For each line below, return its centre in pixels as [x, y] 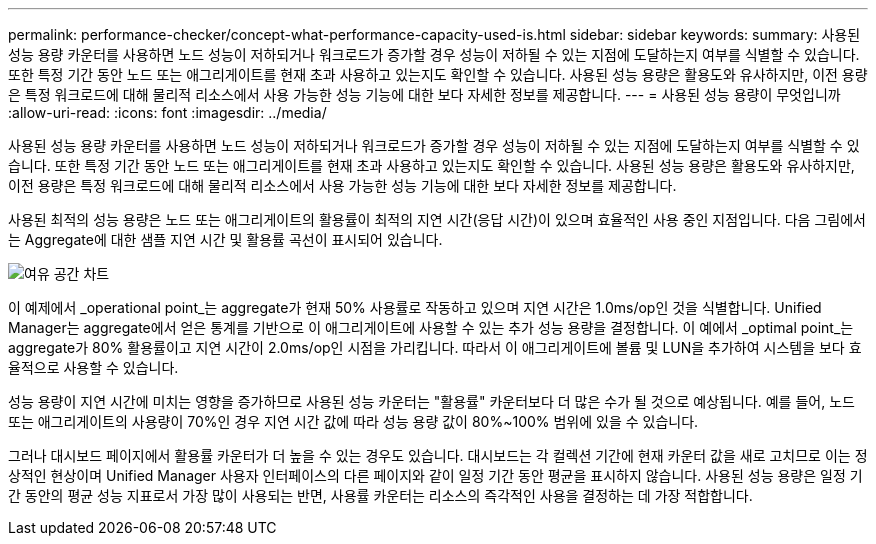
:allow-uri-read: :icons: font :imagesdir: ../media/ [167, 112]
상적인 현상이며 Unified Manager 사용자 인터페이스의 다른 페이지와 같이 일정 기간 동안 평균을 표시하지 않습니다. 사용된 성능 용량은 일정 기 [435, 475]
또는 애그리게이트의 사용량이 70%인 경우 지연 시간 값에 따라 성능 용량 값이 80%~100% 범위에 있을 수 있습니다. [353, 421]
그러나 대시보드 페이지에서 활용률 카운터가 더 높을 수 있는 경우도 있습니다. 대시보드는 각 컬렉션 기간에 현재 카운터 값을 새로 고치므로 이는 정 [438, 455]
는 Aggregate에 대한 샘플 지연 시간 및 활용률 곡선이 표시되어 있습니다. [225, 239]
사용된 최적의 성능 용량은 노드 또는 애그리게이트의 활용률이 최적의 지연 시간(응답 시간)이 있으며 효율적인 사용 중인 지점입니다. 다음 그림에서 [437, 219]
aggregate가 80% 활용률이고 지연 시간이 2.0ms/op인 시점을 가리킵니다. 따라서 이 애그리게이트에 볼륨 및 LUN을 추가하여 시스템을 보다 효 [435, 347]
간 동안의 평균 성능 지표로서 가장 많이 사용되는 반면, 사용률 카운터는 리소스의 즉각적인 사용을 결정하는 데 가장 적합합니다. [380, 495]
